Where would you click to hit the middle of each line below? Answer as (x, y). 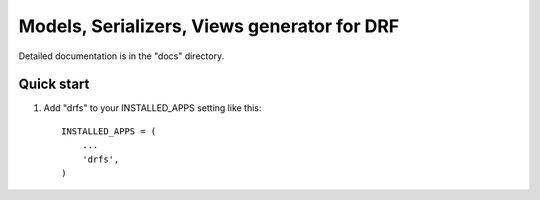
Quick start (54, 84)
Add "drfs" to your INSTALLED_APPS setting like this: (152, 108)
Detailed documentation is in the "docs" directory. (121, 56)
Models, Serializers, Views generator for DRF (209, 26)
